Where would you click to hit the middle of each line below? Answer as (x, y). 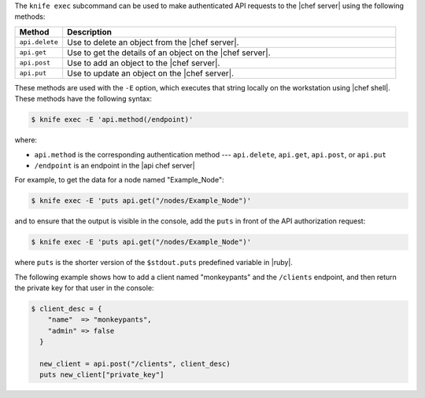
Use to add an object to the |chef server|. (144, 63)
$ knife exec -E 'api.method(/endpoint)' (112, 120)
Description (89, 31)
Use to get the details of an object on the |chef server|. (169, 53)
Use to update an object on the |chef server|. (151, 73)
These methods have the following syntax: (83, 99)
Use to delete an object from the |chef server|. (153, 42)
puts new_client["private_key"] (102, 375)
